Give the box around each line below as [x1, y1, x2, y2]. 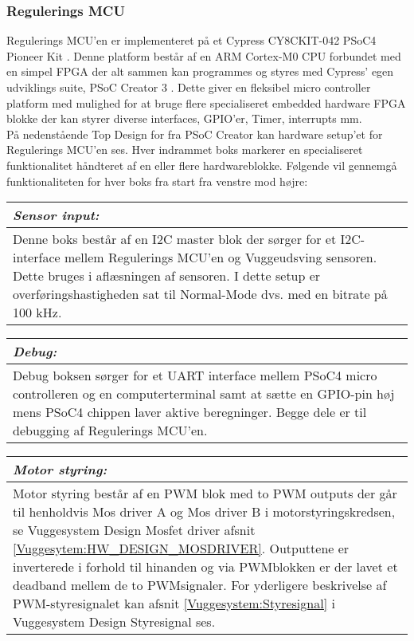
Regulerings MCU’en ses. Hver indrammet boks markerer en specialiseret [6, 141, 363, 158]
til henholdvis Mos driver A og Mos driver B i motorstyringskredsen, [13, 502, 396, 521]
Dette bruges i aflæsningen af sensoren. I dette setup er [13, 266, 321, 285]
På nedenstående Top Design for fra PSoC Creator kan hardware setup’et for [6, 125, 383, 142]
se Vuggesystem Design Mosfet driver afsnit [13, 521, 256, 540]
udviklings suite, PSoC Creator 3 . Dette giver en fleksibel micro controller [6, 79, 371, 95]
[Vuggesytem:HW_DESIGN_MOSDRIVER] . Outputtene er [13, 539, 350, 558]
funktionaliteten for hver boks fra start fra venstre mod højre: [6, 172, 308, 189]
